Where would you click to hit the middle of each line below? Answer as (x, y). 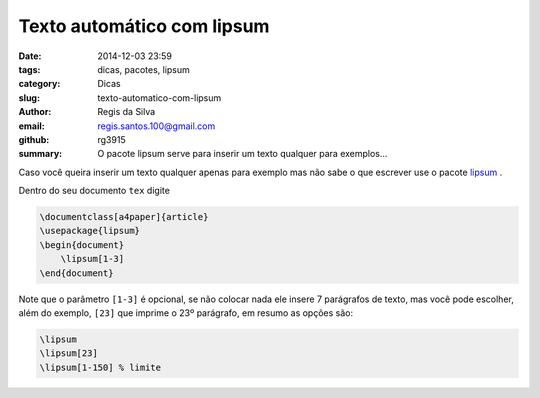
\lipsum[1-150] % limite (100, 367)
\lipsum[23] (69, 353)
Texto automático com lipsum (144, 26)
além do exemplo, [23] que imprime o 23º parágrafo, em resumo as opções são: (186, 312)
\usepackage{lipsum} (89, 231)
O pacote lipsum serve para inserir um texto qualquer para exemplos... (242, 154)
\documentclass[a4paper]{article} (124, 217)
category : (39, 84)
